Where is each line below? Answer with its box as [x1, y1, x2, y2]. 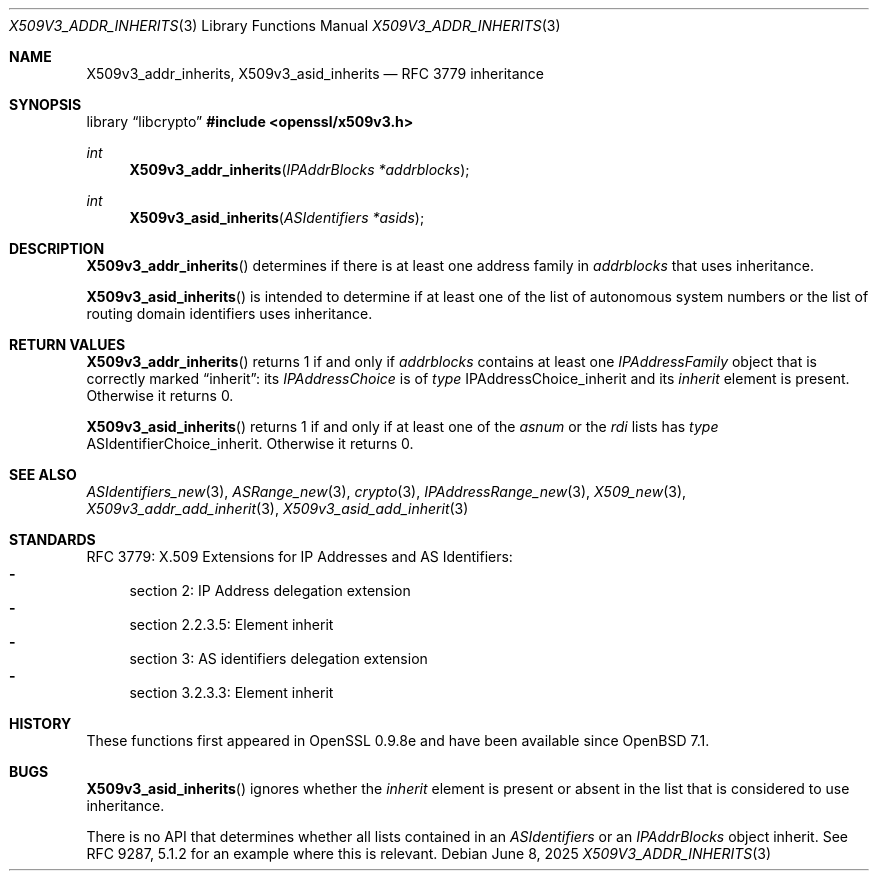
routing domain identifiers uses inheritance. [86, 305, 373, 322]
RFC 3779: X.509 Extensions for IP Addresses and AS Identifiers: [86, 548, 513, 565]
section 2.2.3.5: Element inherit [129, 616, 334, 633]
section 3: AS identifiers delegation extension [129, 650, 428, 667]
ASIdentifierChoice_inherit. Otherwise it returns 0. [86, 435, 414, 452]
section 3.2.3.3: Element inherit [129, 684, 334, 701]
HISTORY [9, 715, 72, 732]
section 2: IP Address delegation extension [129, 582, 411, 599]
